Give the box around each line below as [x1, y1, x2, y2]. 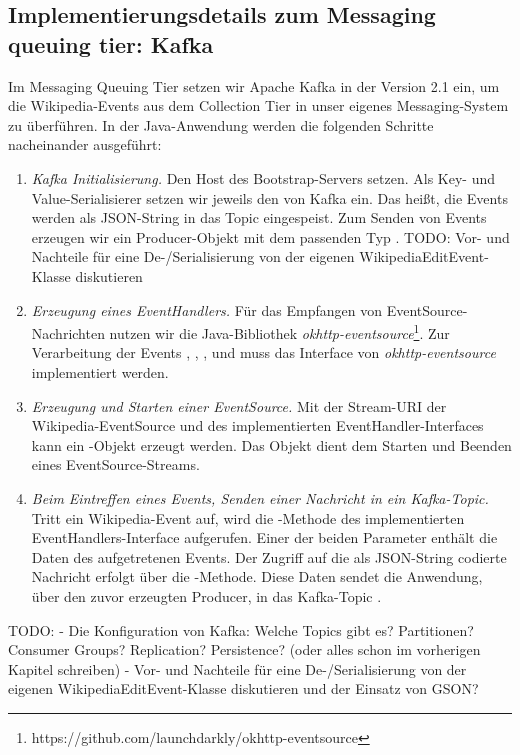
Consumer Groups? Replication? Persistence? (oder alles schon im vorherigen [8, 639, 481, 660]
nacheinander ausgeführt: [8, 134, 162, 155]
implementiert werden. [31, 361, 169, 382]
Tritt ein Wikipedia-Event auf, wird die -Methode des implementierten [31, 507, 465, 528]
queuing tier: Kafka [8, 28, 214, 59]
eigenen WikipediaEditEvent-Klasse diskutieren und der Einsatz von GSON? [8, 678, 479, 699]
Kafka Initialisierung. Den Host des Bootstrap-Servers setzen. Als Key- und [31, 167, 495, 188]
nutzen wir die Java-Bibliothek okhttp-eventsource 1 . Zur [109, 320, 450, 343]
